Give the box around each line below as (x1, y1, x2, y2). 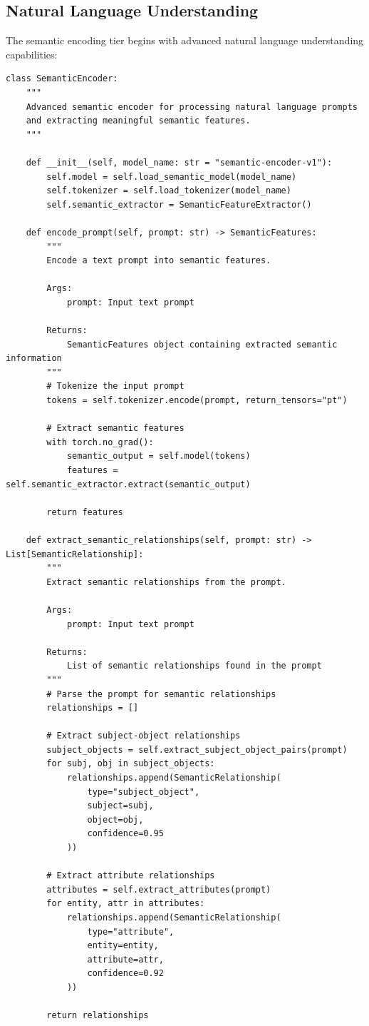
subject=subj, (87, 801, 154, 811)
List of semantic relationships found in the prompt (66, 661, 322, 671)
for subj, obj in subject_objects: (46, 758, 215, 769)
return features (46, 507, 123, 517)
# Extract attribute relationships (46, 870, 215, 881)
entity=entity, (87, 940, 159, 951)
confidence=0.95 (87, 828, 164, 839)
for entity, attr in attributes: (46, 898, 205, 909)
